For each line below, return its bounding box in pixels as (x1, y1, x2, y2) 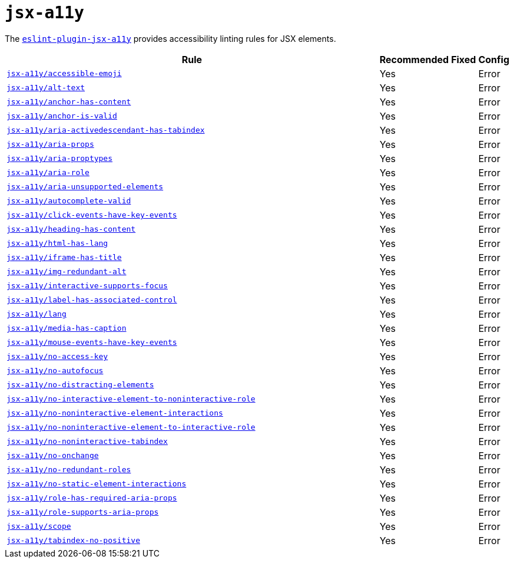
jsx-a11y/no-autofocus (6, 366, 104, 376)
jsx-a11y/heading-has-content (6, 225, 136, 234)
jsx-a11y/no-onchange (6, 451, 99, 460)
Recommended (379, 53, 449, 65)
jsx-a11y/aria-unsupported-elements (6, 182, 164, 192)
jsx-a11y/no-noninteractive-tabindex (6, 437, 168, 446)
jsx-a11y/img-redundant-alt (6, 267, 127, 276)
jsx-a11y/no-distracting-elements (6, 380, 154, 390)
